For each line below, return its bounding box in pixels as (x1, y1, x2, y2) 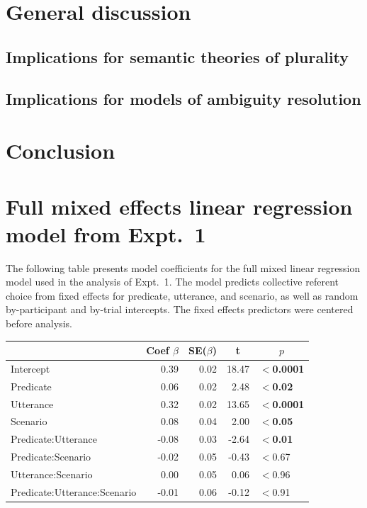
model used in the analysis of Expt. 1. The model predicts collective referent (6, 274, 339, 289)
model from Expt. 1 (6, 219, 206, 248)
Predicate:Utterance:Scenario (11, 484, 137, 499)
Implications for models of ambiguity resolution (6, 87, 361, 109)
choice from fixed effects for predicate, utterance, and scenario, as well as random (6, 288, 358, 303)
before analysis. (6, 316, 72, 330)
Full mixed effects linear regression (6, 191, 353, 220)
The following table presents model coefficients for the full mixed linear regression (6, 260, 361, 275)
